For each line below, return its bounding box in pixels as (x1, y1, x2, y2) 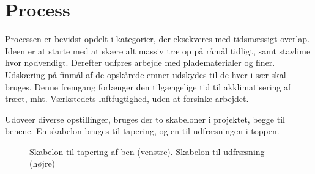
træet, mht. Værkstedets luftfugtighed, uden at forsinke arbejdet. (5, 92, 249, 105)
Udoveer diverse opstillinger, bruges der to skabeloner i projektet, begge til (5, 112, 285, 125)
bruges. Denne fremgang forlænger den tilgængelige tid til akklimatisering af (5, 80, 291, 93)
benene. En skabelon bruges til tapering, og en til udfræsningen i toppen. (5, 125, 280, 137)
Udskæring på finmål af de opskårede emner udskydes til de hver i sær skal (5, 68, 286, 81)
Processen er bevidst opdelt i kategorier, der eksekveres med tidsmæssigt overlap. (5, 32, 310, 45)
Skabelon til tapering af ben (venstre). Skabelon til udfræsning (29, 145, 265, 158)
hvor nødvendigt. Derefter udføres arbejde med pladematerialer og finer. (5, 56, 275, 69)
